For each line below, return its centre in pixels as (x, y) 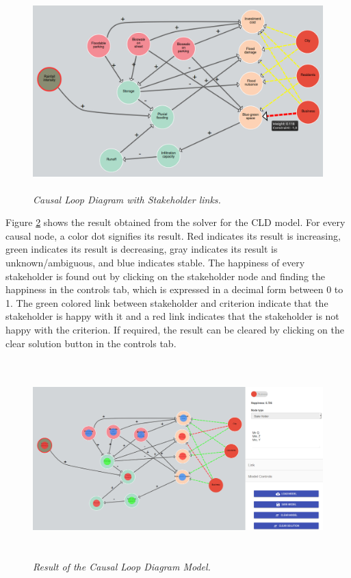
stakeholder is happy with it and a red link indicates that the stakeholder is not (172, 316)
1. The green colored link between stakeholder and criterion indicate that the (167, 302)
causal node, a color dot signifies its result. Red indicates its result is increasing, (173, 235)
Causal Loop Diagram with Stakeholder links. (127, 199)
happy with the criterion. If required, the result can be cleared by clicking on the (175, 329)
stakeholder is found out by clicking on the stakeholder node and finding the (166, 276)
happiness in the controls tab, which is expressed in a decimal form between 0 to (174, 289)
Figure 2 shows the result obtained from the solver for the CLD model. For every (175, 222)
